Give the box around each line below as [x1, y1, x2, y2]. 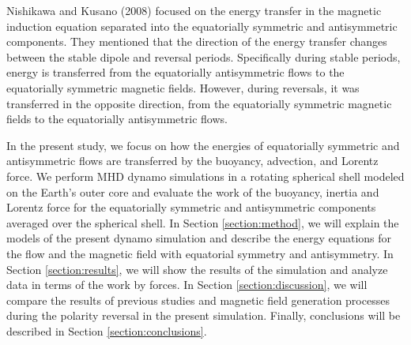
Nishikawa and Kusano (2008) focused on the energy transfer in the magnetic [6, 2, 382, 18]
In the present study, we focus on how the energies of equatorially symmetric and [6, 137, 400, 153]
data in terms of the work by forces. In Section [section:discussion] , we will [6, 276, 368, 293]
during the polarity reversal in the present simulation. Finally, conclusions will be [6, 307, 401, 324]
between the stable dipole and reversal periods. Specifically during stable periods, [6, 48, 401, 65]
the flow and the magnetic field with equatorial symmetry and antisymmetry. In [6, 245, 394, 261]
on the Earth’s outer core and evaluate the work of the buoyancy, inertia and [6, 183, 379, 200]
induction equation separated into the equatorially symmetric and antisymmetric [6, 17, 398, 34]
